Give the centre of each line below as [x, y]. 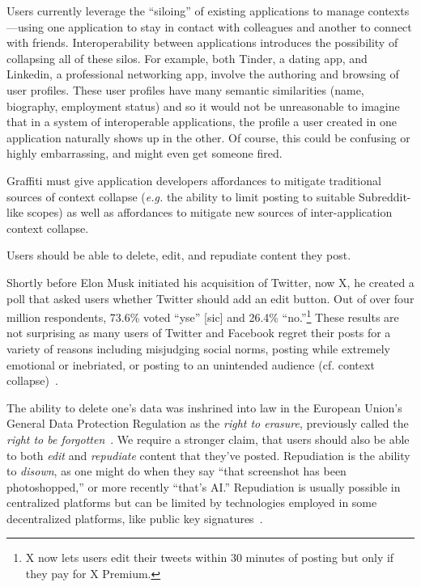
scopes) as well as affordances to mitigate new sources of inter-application [210, 212]
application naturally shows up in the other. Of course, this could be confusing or [208, 137]
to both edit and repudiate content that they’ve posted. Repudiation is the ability [208, 455]
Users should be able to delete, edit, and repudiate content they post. [179, 255]
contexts [389, 11]
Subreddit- [385, 196]
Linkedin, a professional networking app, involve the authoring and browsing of [203, 74]
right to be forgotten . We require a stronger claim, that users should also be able [208, 439]
